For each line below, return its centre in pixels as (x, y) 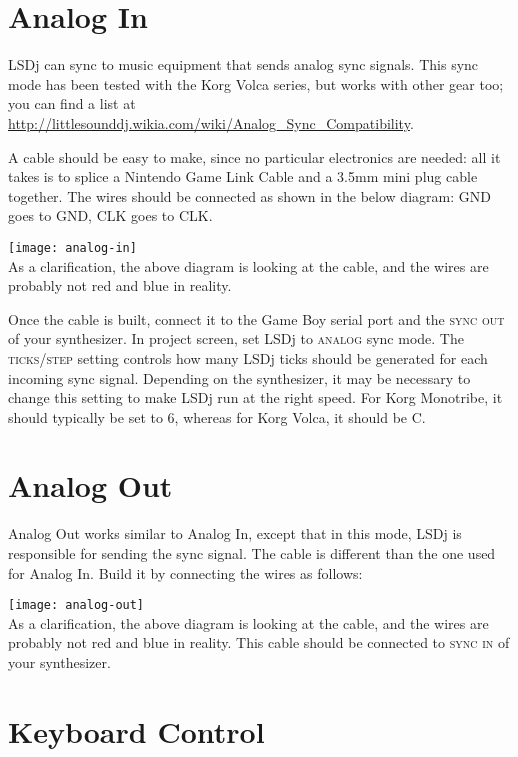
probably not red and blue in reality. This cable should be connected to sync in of (259, 642)
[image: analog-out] (76, 605)
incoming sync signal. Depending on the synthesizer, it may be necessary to (239, 377)
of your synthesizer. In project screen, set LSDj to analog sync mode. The (236, 338)
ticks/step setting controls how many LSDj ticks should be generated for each (248, 357)
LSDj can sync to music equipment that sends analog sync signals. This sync (243, 64)
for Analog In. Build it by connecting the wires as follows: (185, 572)
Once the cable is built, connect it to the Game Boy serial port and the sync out (256, 318)
